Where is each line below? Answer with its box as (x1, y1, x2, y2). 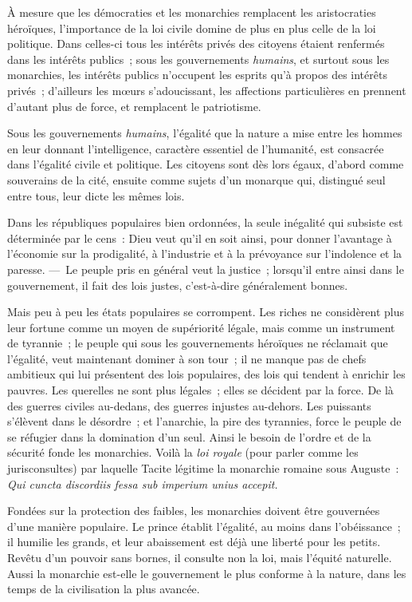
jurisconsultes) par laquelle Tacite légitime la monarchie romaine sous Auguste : (7, 460, 399, 477)
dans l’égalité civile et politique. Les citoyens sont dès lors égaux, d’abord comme (7, 156, 404, 172)
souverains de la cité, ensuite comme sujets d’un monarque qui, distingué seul (7, 171, 386, 188)
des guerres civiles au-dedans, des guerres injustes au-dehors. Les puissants (7, 397, 371, 414)
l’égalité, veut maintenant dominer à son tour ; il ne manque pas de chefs (7, 350, 367, 366)
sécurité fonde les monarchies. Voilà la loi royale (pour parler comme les (7, 444, 359, 461)
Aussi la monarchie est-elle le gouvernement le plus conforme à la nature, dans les (7, 564, 406, 581)
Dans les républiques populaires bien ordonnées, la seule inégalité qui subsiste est (7, 214, 403, 231)
